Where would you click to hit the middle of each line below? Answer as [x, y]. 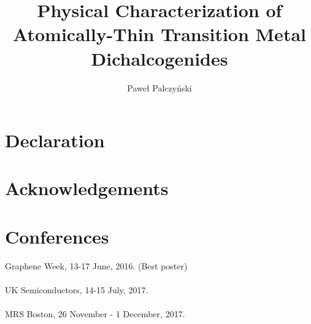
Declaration [55, 140]
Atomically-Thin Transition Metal [159, 34]
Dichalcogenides [159, 58]
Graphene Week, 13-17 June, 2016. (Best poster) [96, 265]
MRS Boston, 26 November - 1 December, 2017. [95, 314]
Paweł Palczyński [159, 87]
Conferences [57, 236]
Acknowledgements [87, 188]
